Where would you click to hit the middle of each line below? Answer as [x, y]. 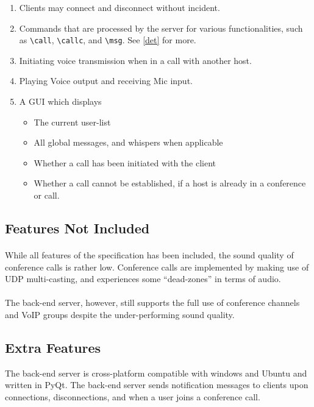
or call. [47, 195]
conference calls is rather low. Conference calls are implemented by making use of [157, 267]
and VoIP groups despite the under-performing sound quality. [120, 314]
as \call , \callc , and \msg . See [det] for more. [108, 40]
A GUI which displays [60, 101]
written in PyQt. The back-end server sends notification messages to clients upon [157, 385]
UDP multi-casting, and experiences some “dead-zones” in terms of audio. [143, 279]
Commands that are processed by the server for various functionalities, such [161, 28]
